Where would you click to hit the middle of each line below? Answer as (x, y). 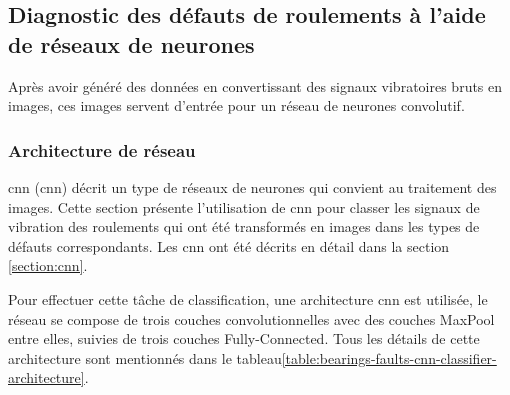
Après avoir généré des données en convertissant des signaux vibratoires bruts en (255, 85)
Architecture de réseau (102, 149)
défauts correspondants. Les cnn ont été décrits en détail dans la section (229, 245)
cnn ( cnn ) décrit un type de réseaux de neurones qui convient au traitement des (252, 187)
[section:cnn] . (48, 265)
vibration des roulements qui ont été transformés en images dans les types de (244, 226)
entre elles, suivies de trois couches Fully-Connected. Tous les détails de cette (244, 338)
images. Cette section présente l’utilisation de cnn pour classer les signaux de (244, 206)
